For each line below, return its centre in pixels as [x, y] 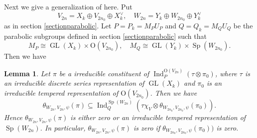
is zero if [147, 127]
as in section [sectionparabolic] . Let [58, 25]
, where [226, 73]
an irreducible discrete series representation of [74, 83]
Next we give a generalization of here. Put [68, 6]
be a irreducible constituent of [104, 73]
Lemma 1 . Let [27, 73]
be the [243, 25]
